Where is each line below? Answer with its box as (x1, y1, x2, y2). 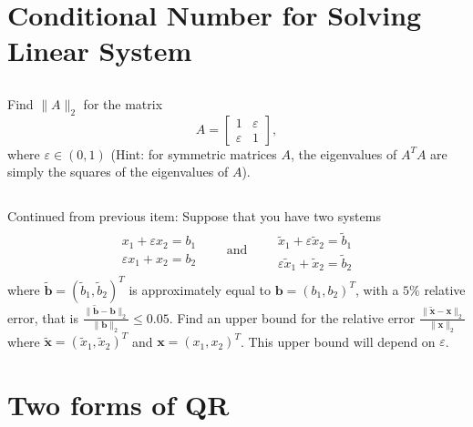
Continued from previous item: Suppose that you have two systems (7, 207, 381, 226)
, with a (355, 280, 399, 299)
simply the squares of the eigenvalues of (7, 162, 229, 181)
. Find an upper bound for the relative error (169, 308, 416, 327)
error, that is (7, 308, 78, 327)
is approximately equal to (129, 280, 272, 299)
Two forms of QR (7, 385, 230, 422)
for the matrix (83, 94, 163, 113)
